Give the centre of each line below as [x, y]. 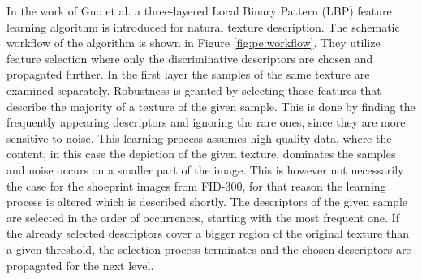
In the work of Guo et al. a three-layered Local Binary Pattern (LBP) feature [199, 11]
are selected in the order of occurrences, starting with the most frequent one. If [203, 217]
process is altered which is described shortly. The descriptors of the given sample [207, 202]
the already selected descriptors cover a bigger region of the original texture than [208, 233]
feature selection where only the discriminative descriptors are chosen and [190, 58]
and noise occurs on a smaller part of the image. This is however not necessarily [205, 169]
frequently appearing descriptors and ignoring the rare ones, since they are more [206, 122]
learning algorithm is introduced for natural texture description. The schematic [203, 26]
